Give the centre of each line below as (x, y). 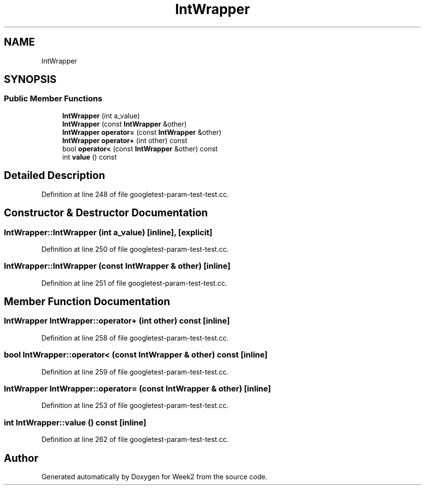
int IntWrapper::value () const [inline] (75, 422)
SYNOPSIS (30, 80)
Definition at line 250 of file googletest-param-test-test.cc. (135, 249)
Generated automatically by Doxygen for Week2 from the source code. (154, 476)
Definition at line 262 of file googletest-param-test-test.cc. (135, 440)
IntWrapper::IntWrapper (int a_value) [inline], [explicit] (108, 232)
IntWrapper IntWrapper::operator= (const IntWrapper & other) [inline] (138, 388)
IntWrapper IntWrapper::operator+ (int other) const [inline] (117, 321)
